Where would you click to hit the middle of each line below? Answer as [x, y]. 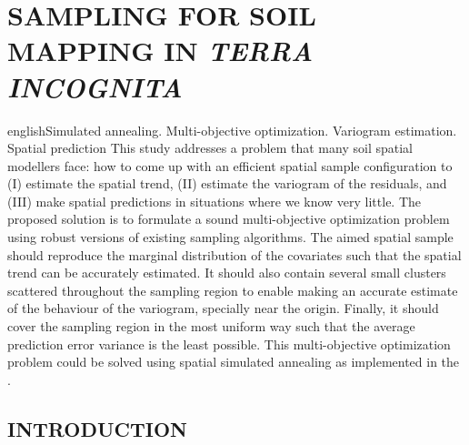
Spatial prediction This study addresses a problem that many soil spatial [210, 148]
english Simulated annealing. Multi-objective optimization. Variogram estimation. [232, 130]
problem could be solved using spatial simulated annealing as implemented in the [234, 362]
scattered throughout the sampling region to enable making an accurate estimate [233, 290]
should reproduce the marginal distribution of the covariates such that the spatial [234, 254]
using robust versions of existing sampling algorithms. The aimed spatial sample [230, 237]
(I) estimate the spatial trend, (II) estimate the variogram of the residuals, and [227, 183]
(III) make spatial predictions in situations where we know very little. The [215, 201]
